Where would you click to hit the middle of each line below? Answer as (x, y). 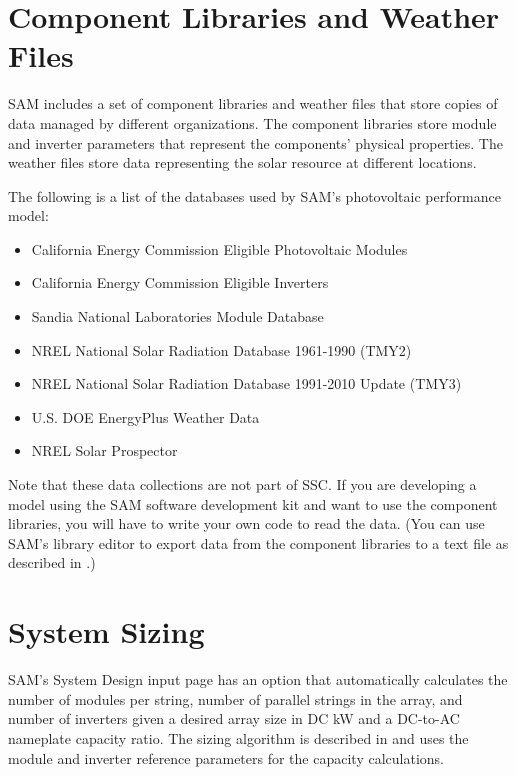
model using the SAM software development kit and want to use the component (253, 503)
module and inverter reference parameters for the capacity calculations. (226, 757)
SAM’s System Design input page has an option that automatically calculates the (258, 679)
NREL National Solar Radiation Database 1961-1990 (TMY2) (221, 349)
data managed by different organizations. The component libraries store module (252, 122)
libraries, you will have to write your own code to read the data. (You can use (246, 523)
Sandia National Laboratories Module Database (177, 316)
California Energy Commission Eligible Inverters (180, 282)
